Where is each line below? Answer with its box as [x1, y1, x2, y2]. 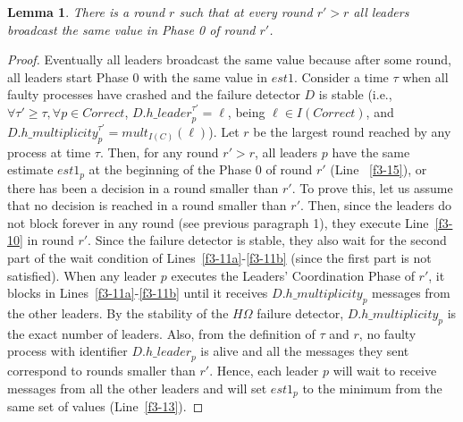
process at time [7, 142, 91, 161]
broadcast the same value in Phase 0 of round [7, 20, 256, 38]
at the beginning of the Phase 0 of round [88, 160, 313, 179]
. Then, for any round [99, 142, 219, 161]
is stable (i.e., [318, 85, 392, 104]
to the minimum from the [302, 378, 442, 397]
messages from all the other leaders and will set [7, 378, 267, 397]
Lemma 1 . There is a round [7, 3, 165, 21]
